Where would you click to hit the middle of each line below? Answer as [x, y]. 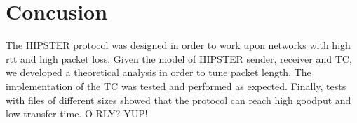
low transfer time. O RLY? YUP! [77, 114]
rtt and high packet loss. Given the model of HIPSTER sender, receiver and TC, [179, 58]
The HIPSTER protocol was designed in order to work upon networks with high [178, 45]
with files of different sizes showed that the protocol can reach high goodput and [178, 100]
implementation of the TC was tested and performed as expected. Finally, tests [176, 86]
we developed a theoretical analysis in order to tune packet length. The [159, 72]
